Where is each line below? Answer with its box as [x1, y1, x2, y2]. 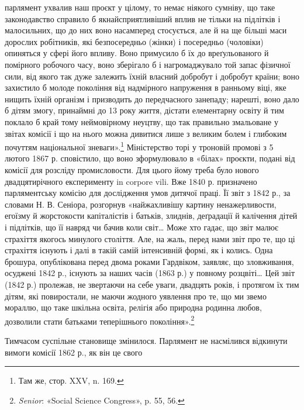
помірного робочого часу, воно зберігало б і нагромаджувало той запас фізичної [5, 58, 291, 70]
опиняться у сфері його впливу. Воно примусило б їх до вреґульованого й [5, 47, 269, 59]
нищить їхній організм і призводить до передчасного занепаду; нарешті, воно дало [5, 92, 299, 105]
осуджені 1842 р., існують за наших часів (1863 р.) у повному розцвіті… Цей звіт [5, 267, 295, 279]
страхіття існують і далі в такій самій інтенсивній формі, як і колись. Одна [5, 244, 273, 256]
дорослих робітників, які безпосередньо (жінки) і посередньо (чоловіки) [5, 35, 264, 47]
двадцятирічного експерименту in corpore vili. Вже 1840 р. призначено [5, 175, 257, 187]
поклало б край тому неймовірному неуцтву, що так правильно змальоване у [5, 115, 278, 128]
